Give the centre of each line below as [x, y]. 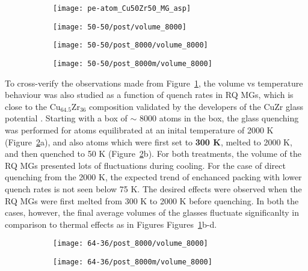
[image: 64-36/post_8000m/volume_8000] [133, 262]
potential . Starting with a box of [66, 118]
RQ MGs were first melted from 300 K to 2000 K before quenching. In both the [152, 200]
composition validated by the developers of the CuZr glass [196, 106]
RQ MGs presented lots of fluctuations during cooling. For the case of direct [145, 165]
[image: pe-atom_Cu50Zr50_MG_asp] [122, 8]
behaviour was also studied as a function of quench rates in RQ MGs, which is [149, 95]
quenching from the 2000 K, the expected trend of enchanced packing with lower [153, 177]
